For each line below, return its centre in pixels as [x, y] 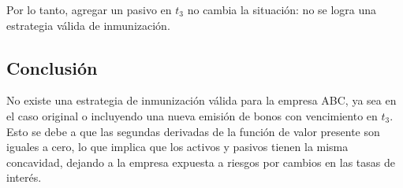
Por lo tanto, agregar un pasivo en [89, 9]
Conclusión [52, 67]
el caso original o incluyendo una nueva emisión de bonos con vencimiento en [192, 115]
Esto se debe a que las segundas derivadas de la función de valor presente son [193, 131]
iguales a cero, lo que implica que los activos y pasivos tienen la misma [177, 147]
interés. [24, 177]
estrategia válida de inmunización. [88, 25]
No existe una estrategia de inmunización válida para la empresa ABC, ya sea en [201, 100]
